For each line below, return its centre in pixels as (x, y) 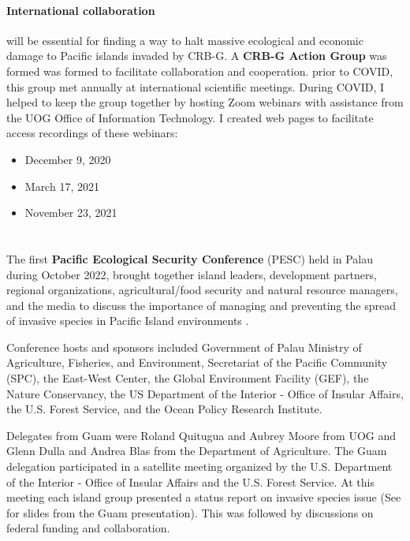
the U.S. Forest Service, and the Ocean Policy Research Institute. (164, 409)
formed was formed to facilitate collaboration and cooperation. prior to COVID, (200, 71)
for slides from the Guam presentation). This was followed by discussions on (190, 512)
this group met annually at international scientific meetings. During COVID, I (196, 86)
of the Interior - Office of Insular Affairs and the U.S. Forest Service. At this (190, 481)
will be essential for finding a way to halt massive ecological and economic (185, 40)
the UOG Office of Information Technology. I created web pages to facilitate (190, 117)
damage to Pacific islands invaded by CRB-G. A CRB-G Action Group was (197, 56)
